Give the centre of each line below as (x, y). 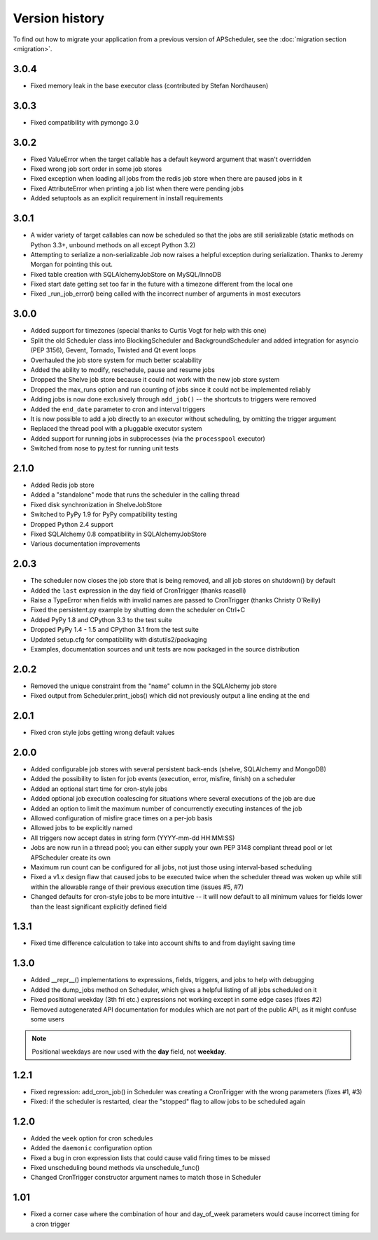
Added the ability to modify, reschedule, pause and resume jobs (122, 370)
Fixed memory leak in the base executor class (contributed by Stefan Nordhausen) (149, 85)
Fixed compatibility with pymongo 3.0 (85, 122)
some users (47, 1019)
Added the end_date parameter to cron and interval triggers (118, 409)
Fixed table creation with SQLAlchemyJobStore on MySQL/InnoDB (126, 274)
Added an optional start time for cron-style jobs (99, 789)
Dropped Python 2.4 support (72, 524)
